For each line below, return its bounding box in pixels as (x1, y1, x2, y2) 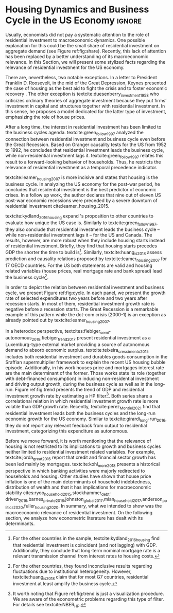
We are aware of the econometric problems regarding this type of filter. (12, 596, 164, 602)
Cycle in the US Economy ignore (5, 14, 142, 26)
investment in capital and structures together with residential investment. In (5, 103, 165, 109)
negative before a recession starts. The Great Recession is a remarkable (5, 306, 159, 312)
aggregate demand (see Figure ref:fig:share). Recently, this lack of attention (5, 48, 166, 54)
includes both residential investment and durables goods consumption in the (5, 353, 168, 359)
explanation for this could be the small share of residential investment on (5, 42, 160, 48)
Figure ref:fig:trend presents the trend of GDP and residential (14, 386, 144, 392)
